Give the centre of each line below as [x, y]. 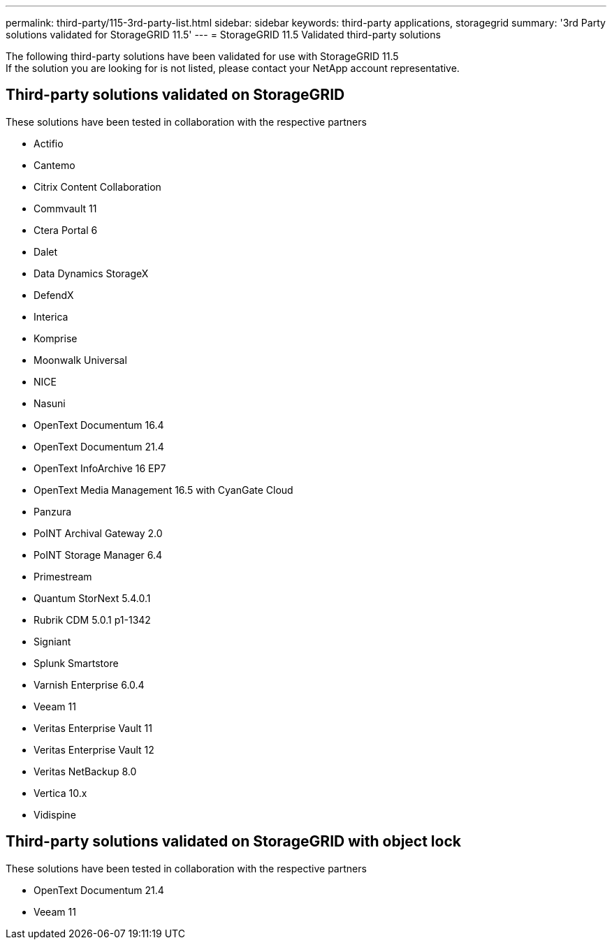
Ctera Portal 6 [66, 230]
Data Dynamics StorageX [91, 273]
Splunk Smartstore [76, 663]
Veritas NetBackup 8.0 [85, 771]
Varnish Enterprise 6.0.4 [89, 684]
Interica [51, 316]
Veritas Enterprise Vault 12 [94, 749]
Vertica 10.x [60, 793]
